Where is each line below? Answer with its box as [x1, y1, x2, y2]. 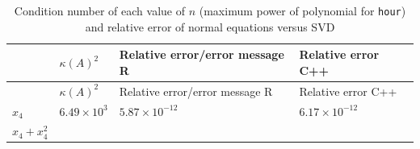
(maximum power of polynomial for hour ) [199, 2, 406, 19]
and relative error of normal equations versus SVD [85, 18, 335, 35]
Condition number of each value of [14, 2, 185, 19]
